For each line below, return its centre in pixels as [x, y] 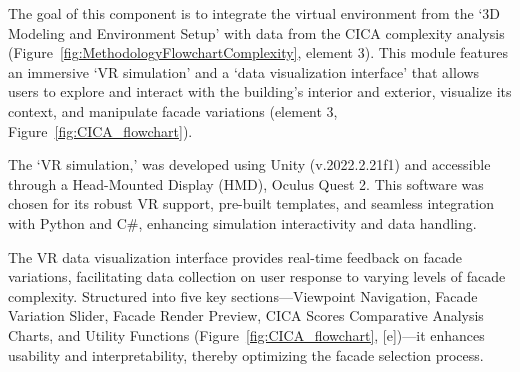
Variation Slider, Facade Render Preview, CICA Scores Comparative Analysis [246, 315]
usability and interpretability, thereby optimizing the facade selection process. [246, 354]
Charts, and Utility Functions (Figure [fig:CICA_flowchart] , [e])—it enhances [246, 334]
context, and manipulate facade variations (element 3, [173, 110]
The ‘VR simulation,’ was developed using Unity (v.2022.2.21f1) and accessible [249, 164]
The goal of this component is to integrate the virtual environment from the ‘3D [254, 13]
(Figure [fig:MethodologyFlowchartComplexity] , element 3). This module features [258, 52]
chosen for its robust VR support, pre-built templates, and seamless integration [251, 203]
